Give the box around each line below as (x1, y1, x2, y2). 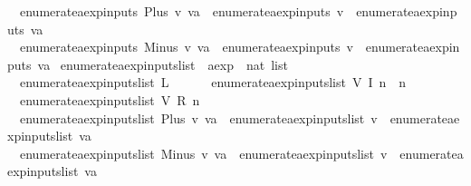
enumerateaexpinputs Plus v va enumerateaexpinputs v (19, 2, 344, 20)
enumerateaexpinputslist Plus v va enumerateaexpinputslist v (19, 108, 378, 127)
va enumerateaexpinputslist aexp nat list (37, 54, 288, 73)
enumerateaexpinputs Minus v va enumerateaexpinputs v (19, 37, 353, 56)
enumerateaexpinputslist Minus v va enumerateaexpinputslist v (19, 143, 388, 162)
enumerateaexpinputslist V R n (19, 90, 200, 109)
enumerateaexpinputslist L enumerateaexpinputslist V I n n (19, 73, 407, 92)
